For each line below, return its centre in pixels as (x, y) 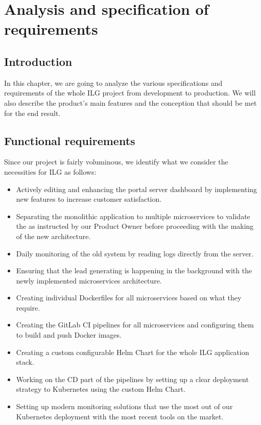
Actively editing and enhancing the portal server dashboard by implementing (137, 189)
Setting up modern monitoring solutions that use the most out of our (124, 406)
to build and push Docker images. (69, 335)
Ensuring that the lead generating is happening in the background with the (134, 270)
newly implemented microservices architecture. (89, 280)
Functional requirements (70, 140)
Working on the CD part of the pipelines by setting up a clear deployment (132, 379)
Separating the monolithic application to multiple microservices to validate (133, 216)
